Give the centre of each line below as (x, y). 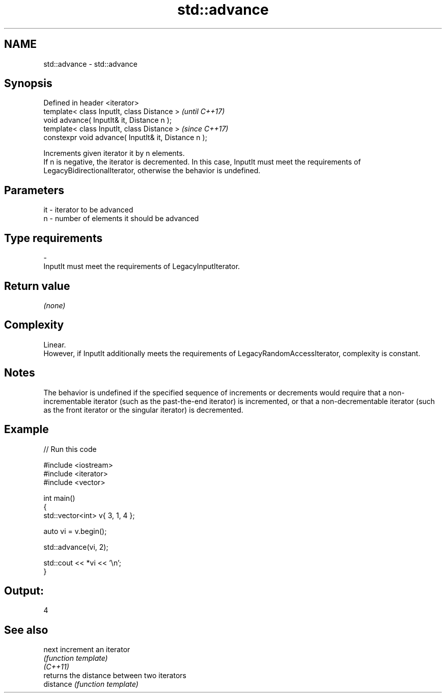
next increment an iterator (87, 650)
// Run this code (70, 449)
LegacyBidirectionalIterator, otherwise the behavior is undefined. (152, 171)
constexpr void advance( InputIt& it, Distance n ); (125, 138)
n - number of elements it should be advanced (121, 219)
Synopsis (28, 84)
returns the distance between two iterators (115, 676)
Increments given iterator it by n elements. (114, 153)
